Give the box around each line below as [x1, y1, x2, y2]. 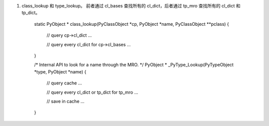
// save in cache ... [46, 98, 85, 104]
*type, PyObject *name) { [34, 68, 87, 74]
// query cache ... [46, 80, 82, 86]
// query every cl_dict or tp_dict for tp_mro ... [46, 89, 138, 95]
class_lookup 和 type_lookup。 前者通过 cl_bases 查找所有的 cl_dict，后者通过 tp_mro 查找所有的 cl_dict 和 [21, 3, 241, 8]
